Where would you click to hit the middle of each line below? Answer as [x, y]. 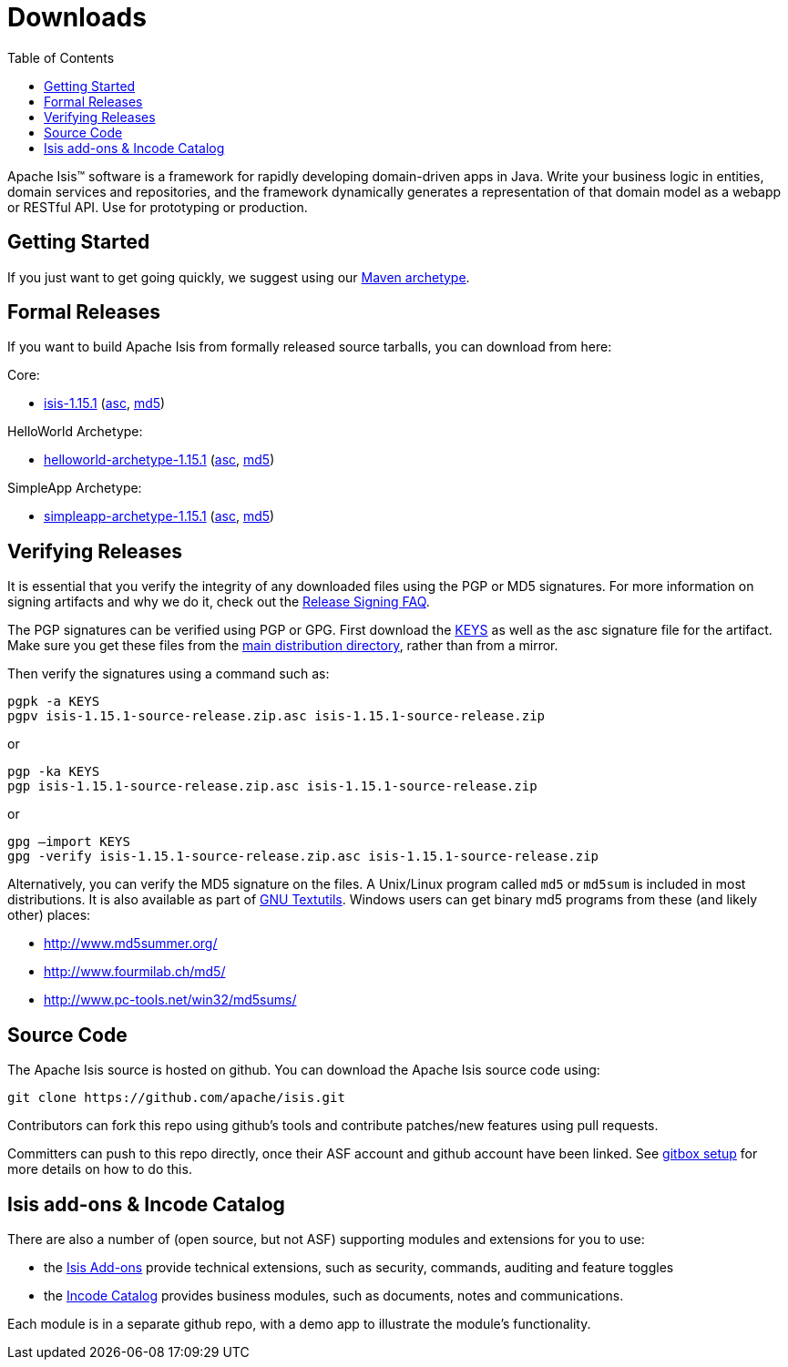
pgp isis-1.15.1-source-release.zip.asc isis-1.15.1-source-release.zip [272, 786]
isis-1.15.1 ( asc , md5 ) [105, 403]
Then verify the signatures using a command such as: [169, 674]
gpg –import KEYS [69, 842]
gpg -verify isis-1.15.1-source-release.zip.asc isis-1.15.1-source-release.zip [303, 857]
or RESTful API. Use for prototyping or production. [158, 207]
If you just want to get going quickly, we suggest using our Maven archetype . [239, 277]
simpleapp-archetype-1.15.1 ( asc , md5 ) [159, 516]
